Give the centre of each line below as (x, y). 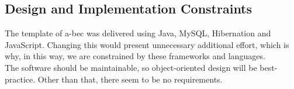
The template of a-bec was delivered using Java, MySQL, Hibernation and (138, 33)
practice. (20, 79)
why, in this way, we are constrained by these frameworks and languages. (135, 56)
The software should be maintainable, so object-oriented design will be (131, 67)
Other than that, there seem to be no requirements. (130, 79)
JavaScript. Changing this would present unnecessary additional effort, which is (147, 44)
